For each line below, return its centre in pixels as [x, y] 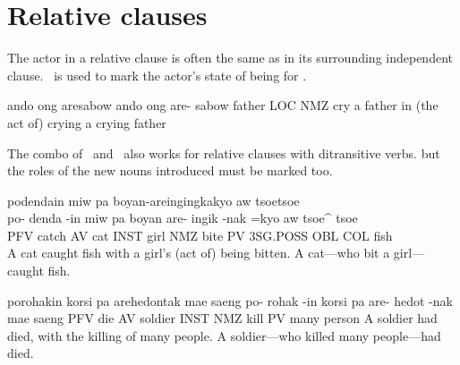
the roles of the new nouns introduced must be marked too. [170, 170]
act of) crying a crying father [87, 122]
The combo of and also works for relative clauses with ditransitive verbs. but [224, 153]
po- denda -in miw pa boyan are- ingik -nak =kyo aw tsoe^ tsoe [183, 218]
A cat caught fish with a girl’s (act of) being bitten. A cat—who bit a [199, 253]
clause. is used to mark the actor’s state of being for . [157, 75]
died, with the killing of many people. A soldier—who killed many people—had [224, 335]
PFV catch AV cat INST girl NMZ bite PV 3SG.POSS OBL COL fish [200, 235]
